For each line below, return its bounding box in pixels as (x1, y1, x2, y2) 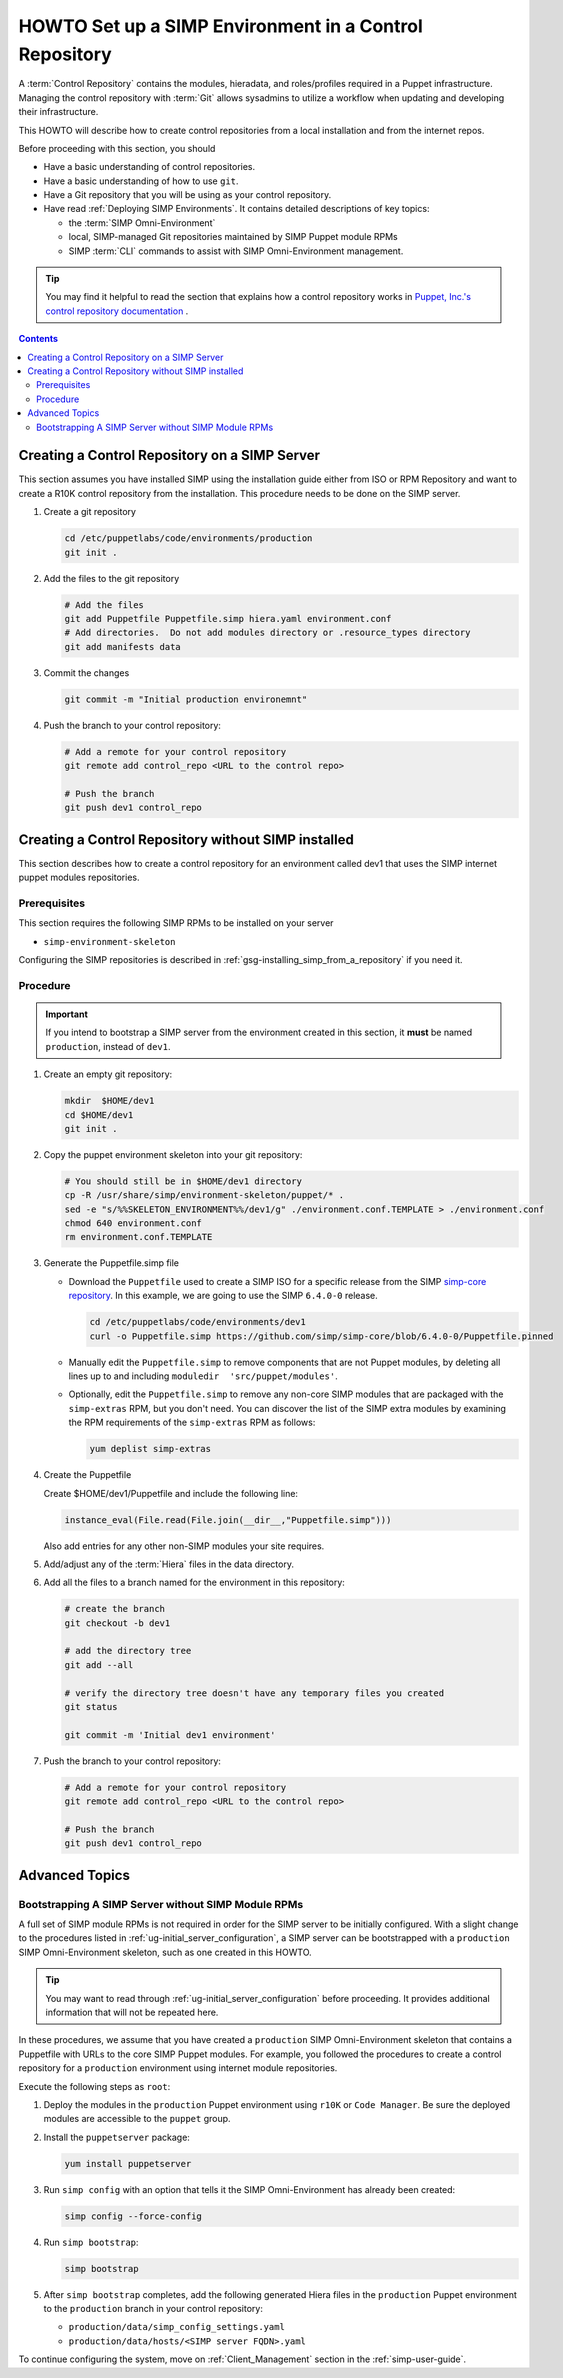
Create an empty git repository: (43, 1068, 173, 1080)
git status (64, 1701, 118, 1712)
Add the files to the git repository (43, 572, 180, 584)
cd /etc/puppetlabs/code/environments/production (64, 533, 313, 544)
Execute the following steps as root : (18, 2080, 171, 2092)
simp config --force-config (64, 2210, 202, 2222)
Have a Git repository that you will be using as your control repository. (43, 189, 332, 201)
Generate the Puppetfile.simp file (43, 1257, 180, 1269)
